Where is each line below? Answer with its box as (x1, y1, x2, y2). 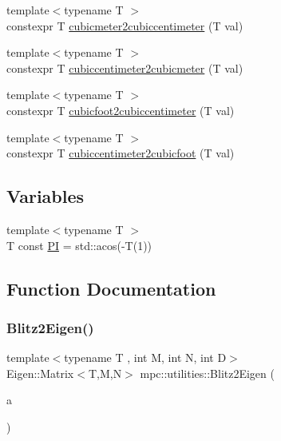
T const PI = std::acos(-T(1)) (6, 236, 152, 253)
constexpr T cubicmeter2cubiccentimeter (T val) (6, 17, 243, 34)
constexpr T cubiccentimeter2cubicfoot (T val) (6, 145, 235, 161)
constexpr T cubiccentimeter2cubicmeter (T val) (6, 59, 243, 76)
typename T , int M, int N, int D (64, 349, 227, 366)
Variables (6, 184, 85, 209)
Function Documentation (6, 276, 216, 300)
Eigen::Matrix (6, 364, 74, 381)
